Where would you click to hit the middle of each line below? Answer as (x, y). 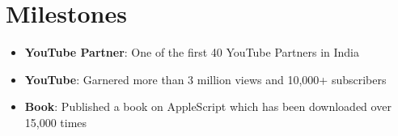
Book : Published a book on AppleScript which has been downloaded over (208, 106)
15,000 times (56, 122)
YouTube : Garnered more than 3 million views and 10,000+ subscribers (205, 79)
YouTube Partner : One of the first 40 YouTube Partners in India (192, 52)
